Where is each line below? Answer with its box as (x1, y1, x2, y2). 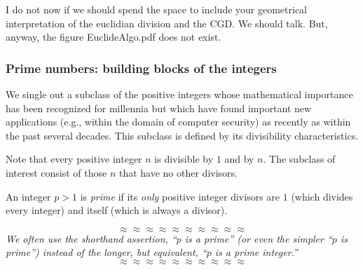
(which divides (291, 189, 353, 203)
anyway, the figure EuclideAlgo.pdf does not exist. (6, 29, 221, 44)
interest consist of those (6, 165, 107, 180)
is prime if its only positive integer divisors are (80, 189, 280, 203)
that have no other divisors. (118, 165, 238, 180)
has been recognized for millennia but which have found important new (6, 100, 312, 115)
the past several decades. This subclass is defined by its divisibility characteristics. (6, 128, 359, 142)
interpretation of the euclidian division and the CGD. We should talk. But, (6, 15, 328, 30)
